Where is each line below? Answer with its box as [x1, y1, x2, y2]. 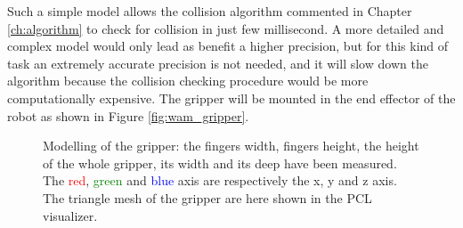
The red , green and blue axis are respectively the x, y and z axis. [43, 171, 397, 190]
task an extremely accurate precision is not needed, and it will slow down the [7, 53, 428, 72]
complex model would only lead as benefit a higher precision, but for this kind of [7, 37, 449, 55]
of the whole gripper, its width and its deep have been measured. [43, 153, 397, 172]
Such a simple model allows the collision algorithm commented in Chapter [7, 2, 412, 20]
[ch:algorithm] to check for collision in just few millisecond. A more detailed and [7, 19, 444, 37]
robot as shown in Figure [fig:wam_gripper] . [7, 106, 249, 125]
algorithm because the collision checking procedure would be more [7, 71, 369, 90]
